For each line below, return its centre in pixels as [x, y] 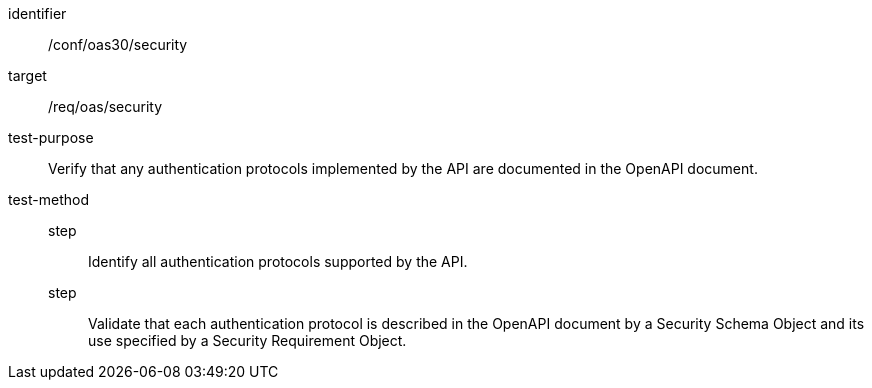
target [27, 75]
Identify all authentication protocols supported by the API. [278, 261]
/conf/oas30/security [118, 44]
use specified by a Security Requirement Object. [247, 340]
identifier [37, 13]
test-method [48, 199]
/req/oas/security [105, 106]
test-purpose [51, 137]
